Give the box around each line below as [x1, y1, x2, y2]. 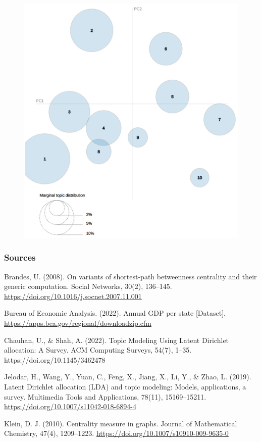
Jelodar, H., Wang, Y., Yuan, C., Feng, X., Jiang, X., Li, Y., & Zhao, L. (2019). [4, 371, 251, 382]
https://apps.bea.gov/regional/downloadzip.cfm [4, 318, 151, 328]
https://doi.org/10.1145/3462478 [4, 354, 106, 365]
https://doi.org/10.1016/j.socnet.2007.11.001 [4, 290, 142, 301]
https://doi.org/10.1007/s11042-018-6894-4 [4, 401, 136, 412]
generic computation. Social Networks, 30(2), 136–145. [4, 281, 172, 291]
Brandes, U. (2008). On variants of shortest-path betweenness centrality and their [4, 271, 257, 281]
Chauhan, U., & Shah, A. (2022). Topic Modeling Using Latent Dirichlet [4, 334, 229, 345]
